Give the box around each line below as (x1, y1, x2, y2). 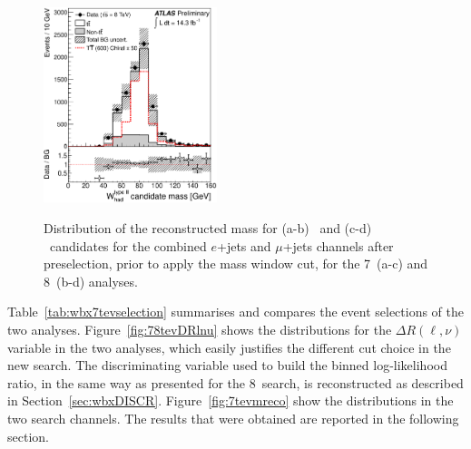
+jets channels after (282, 236, 394, 255)
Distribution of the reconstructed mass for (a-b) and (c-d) (44, 219, 372, 238)
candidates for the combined (49, 236, 207, 255)
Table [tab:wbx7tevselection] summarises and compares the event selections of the (7, 302, 465, 321)
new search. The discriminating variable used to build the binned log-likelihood (7, 356, 447, 375)
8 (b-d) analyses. (44, 271, 138, 290)
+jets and (216, 236, 271, 255)
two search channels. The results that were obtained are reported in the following (7, 408, 459, 427)
